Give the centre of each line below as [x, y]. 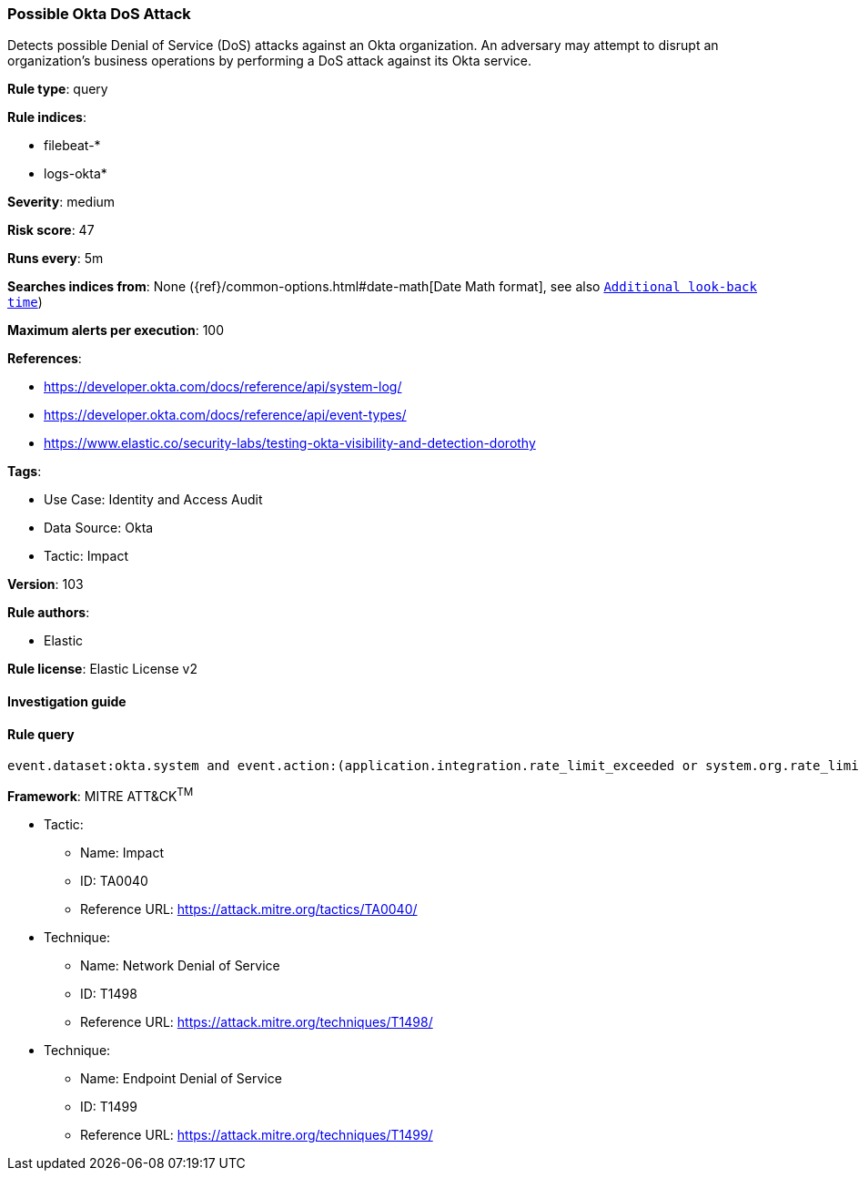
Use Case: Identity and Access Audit [153, 500]
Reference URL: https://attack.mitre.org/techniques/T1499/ [257, 1134]
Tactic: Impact [86, 556]
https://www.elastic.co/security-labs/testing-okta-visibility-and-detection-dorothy [290, 443]
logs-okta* [76, 174]
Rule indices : [47, 117]
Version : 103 [45, 584]
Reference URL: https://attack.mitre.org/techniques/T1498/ [257, 1021]
